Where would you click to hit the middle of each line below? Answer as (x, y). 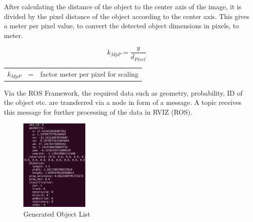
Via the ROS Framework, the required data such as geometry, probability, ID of (123, 92)
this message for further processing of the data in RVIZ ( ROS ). (98, 111)
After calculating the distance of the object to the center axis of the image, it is (123, 6)
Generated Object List (57, 213)
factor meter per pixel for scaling (89, 74)
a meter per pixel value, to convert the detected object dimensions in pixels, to (122, 26)
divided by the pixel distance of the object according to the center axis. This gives (127, 16)
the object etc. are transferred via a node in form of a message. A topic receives (123, 102)
